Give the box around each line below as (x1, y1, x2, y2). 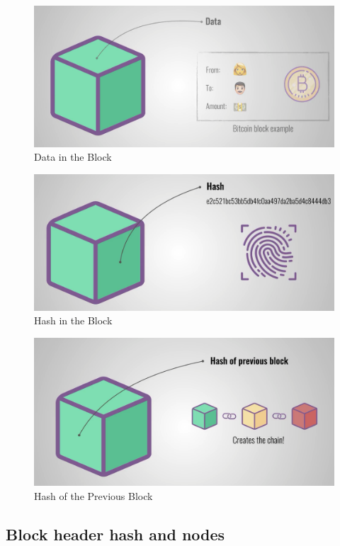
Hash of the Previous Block (34, 489, 153, 504)
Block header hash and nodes (6, 523, 225, 545)
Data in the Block (34, 149, 112, 164)
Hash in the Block (34, 313, 113, 328)
